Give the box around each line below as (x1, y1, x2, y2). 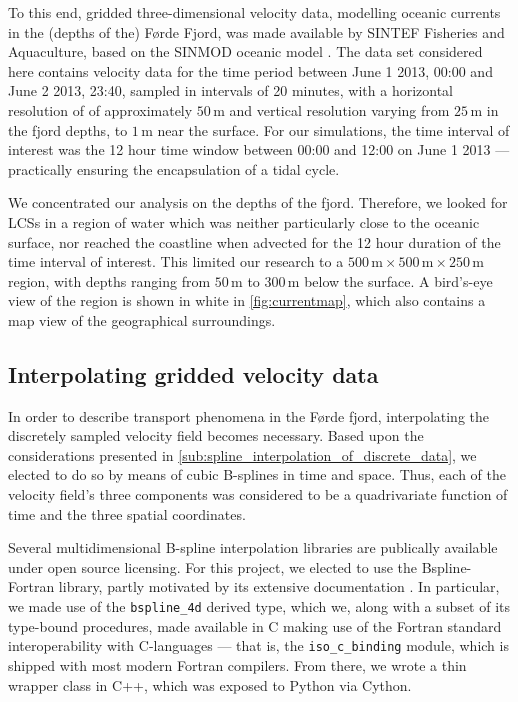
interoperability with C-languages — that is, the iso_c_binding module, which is (8, 635, 509, 656)
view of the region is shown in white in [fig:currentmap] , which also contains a (8, 290, 486, 311)
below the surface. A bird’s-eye (304, 270, 493, 291)
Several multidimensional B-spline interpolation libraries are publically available (8, 537, 498, 558)
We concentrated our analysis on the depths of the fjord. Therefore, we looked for (8, 192, 508, 213)
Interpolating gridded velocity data (8, 358, 379, 389)
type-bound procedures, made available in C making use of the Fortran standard (8, 615, 502, 636)
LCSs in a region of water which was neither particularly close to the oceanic (8, 211, 480, 232)
